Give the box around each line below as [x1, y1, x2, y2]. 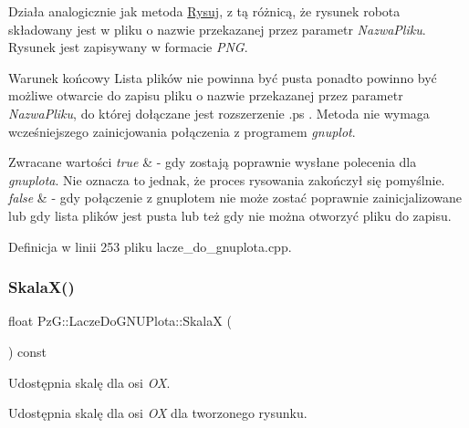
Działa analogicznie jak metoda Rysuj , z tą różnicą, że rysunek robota [8, 2, 401, 20]
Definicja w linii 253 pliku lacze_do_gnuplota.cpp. [8, 236, 292, 256]
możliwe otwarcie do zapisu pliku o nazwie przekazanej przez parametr [8, 86, 403, 105]
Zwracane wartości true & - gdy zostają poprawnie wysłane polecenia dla [8, 152, 417, 172]
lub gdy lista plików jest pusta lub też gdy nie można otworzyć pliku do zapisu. [8, 205, 452, 224]
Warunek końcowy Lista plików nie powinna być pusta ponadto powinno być [8, 68, 437, 87]
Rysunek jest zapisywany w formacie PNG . [8, 37, 248, 57]
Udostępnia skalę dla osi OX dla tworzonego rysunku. [8, 403, 307, 423]
